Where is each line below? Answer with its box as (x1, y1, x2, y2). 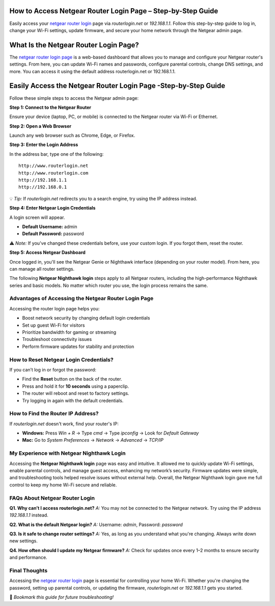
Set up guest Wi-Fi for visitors (22, 322, 85, 328)
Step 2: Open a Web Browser (9, 123, 71, 129)
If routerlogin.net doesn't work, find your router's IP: (9, 420, 119, 427)
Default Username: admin (22, 223, 77, 229)
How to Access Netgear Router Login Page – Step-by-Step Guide (9, 7, 218, 15)
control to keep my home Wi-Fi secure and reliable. (9, 481, 117, 488)
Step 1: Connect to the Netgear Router (9, 104, 92, 110)
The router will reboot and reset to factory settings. (22, 390, 129, 396)
